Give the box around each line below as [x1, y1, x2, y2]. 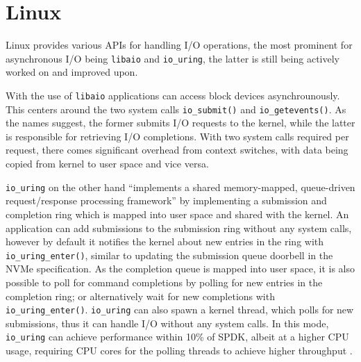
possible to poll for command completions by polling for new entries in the [6, 274, 323, 289]
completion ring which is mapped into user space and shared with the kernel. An [6, 206, 349, 221]
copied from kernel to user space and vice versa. [6, 156, 209, 171]
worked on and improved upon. [6, 65, 138, 79]
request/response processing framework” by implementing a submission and [6, 193, 327, 208]
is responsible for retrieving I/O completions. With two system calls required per [6, 129, 349, 143]
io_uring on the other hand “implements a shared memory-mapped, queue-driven [6, 179, 355, 194]
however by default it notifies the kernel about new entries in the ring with [6, 234, 324, 249]
